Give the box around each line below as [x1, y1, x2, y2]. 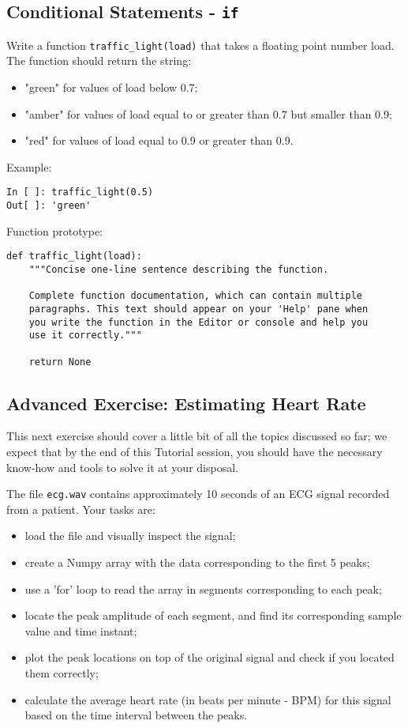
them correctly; [24, 665, 99, 681]
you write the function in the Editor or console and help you [28, 316, 369, 328]
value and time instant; [24, 622, 137, 639]
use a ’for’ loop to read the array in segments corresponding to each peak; [24, 580, 382, 597]
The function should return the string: [6, 52, 192, 69]
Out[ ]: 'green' [6, 200, 92, 212]
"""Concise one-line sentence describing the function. [28, 263, 329, 275]
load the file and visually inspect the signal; [24, 527, 236, 544]
